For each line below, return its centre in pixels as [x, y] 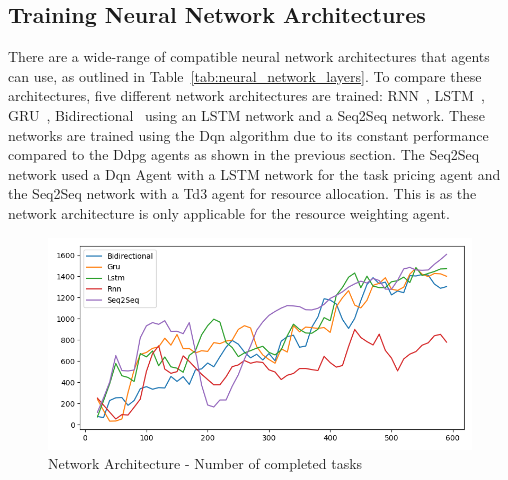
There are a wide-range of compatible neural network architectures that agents [249, 56]
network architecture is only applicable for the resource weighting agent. [229, 212]
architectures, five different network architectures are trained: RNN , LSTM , [246, 95]
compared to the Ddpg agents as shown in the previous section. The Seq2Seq [244, 154]
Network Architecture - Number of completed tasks [205, 463]
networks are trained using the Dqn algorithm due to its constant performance [248, 134]
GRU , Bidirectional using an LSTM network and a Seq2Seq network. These [246, 114]
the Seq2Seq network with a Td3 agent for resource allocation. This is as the [242, 193]
